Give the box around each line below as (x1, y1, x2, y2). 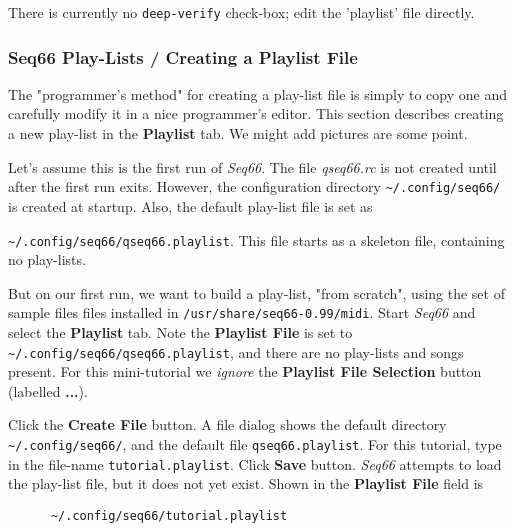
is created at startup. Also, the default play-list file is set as (8, 195, 373, 216)
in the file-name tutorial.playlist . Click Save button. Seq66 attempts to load (8, 453, 502, 474)
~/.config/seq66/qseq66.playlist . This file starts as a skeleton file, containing (8, 229, 505, 250)
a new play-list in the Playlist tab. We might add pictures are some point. (8, 123, 468, 144)
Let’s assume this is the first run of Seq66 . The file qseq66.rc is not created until (8, 156, 497, 177)
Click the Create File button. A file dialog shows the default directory (8, 414, 447, 435)
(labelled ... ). (8, 380, 88, 401)
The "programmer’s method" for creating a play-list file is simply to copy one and (8, 83, 508, 104)
